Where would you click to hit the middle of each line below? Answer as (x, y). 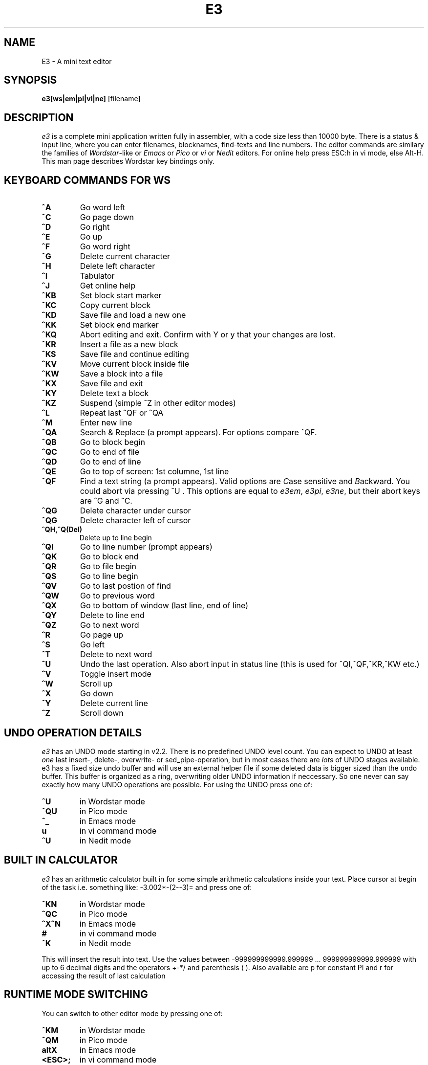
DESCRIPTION (39, 117)
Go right (95, 227)
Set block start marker (121, 296)
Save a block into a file (121, 374)
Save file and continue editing (134, 354)
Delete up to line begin (116, 538)
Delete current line (114, 703)
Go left (92, 645)
